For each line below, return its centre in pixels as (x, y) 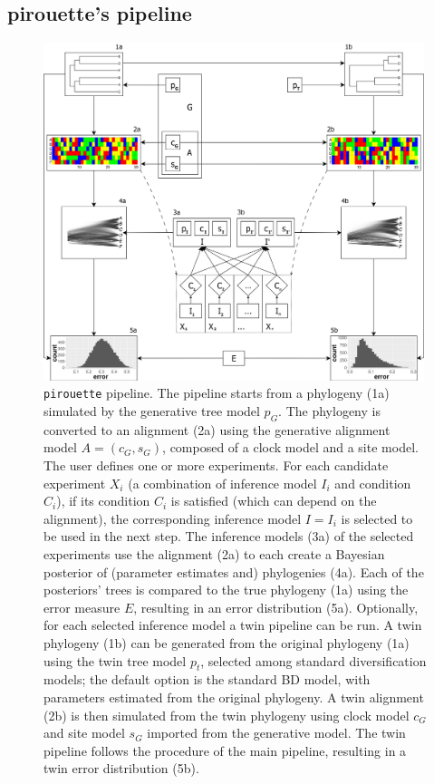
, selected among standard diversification (313, 660)
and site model (84, 733)
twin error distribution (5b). (121, 768)
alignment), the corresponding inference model (173, 518)
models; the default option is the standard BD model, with (207, 679)
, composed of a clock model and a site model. (290, 447)
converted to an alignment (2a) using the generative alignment (217, 429)
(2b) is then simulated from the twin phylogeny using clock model (227, 715)
